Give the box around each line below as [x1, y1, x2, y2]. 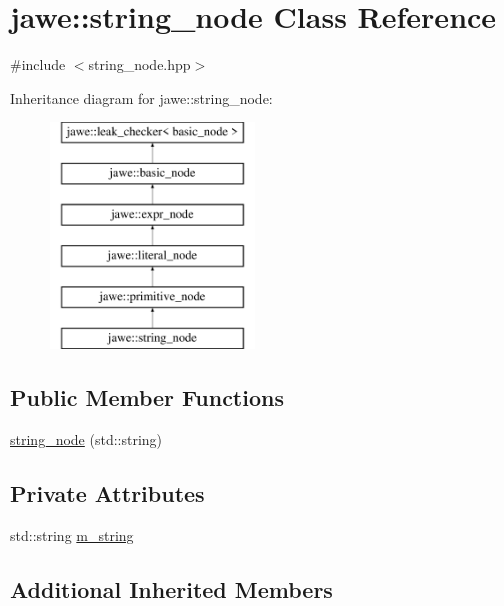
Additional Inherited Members [10, 573, 333, 604]
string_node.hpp [88, 54, 191, 75]
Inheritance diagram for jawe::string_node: [10, 87, 273, 108]
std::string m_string [10, 524, 134, 545]
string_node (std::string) [10, 428, 163, 449]
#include [10, 54, 66, 75]
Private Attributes [10, 477, 205, 508]
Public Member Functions [10, 382, 284, 413]
